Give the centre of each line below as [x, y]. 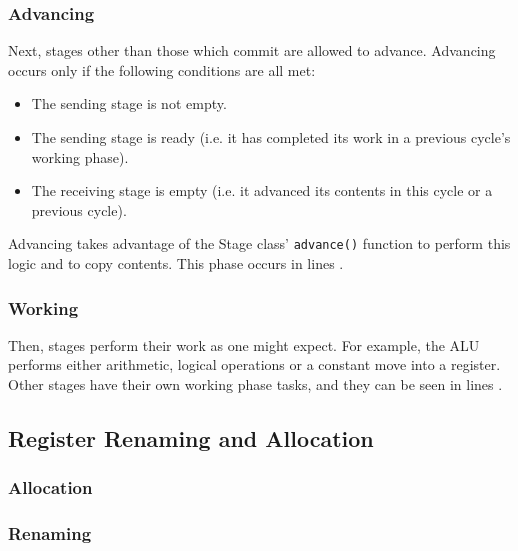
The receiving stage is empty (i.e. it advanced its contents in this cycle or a [262, 190]
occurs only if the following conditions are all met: [162, 69]
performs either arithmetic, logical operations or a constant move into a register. [254, 364]
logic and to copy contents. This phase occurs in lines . [176, 263]
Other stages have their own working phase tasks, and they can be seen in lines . [255, 384]
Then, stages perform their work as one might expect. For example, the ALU [244, 344]
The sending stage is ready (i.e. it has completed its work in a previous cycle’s [271, 137]
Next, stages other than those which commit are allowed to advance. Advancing [252, 50]
